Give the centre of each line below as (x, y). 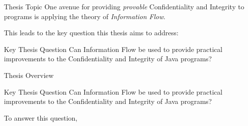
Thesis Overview (29, 75)
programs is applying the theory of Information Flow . (85, 16)
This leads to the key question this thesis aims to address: (91, 33)
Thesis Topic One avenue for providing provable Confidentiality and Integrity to (124, 6)
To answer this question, (41, 117)
